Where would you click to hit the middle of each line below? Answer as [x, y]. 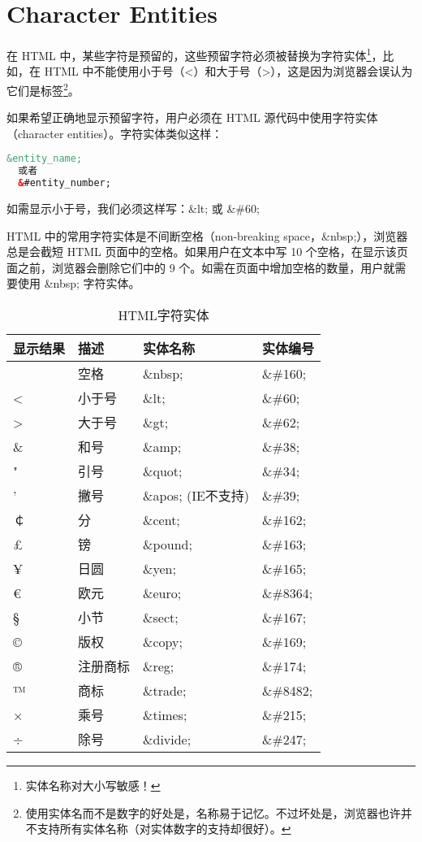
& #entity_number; [65, 183]
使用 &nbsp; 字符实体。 [79, 283]
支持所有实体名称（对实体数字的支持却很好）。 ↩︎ [164, 829]
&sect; [161, 617]
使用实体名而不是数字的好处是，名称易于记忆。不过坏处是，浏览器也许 [213, 812]
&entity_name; [45, 159]
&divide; [167, 739]
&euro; [162, 592]
